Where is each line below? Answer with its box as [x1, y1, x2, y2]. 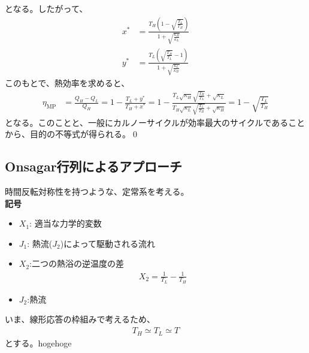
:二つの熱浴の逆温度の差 [29, 257, 124, 270]
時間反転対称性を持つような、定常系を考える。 [5, 185, 189, 198]
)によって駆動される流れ [60, 237, 156, 249]
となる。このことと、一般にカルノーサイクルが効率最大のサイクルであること [5, 116, 305, 128]
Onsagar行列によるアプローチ [5, 157, 182, 176]
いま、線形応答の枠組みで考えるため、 [5, 313, 156, 325]
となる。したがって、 [5, 2, 88, 14]
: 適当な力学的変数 [29, 217, 102, 230]
